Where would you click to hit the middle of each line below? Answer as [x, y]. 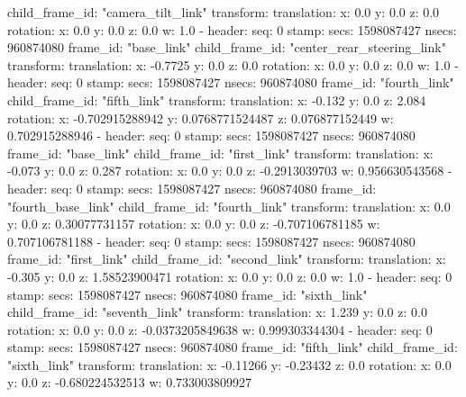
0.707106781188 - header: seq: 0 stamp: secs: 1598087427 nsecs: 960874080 [211, 241]
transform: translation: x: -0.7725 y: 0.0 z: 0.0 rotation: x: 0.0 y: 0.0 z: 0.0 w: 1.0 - [233, 64]
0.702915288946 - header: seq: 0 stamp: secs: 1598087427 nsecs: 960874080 [211, 135]
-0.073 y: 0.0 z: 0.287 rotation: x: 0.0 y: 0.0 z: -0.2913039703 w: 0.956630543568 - [230, 171]
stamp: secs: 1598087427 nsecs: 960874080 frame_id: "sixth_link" [187, 294]
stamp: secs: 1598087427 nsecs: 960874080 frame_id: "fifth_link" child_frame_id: [233, 347]
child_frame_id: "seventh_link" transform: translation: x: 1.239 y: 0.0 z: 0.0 [217, 312]
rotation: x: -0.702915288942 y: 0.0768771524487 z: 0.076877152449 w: [201, 117]
